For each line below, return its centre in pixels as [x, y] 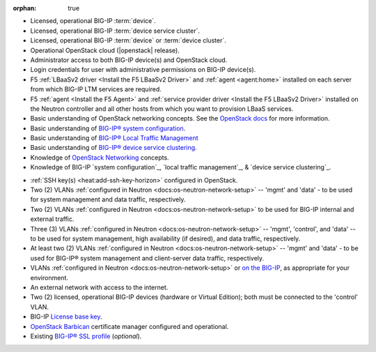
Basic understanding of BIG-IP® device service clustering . [114, 148]
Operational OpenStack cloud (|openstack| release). [105, 50]
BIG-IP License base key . [66, 316]
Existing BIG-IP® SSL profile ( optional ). [86, 336]
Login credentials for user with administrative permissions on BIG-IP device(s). [143, 70]
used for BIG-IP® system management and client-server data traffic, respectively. [147, 258]
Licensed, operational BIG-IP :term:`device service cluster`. [115, 31]
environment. [49, 277]
